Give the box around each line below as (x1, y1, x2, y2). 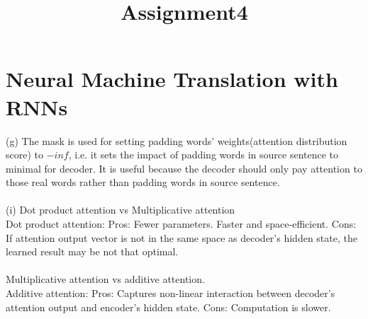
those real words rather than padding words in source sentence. (6, 175, 280, 190)
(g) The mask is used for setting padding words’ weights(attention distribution (6, 133, 347, 148)
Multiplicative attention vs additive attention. (6, 272, 205, 286)
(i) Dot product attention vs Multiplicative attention (6, 202, 235, 217)
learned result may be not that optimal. (6, 244, 179, 259)
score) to (6, 147, 43, 162)
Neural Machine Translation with (6, 64, 338, 93)
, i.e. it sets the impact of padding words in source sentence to (68, 147, 339, 162)
